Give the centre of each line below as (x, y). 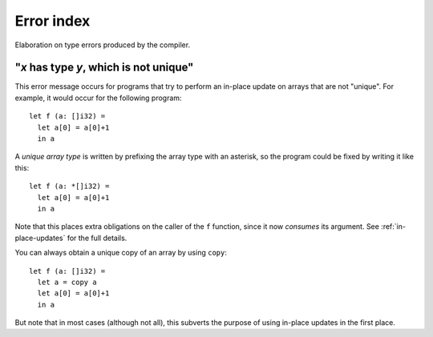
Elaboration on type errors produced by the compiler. (103, 45)
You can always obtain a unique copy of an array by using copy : (121, 253)
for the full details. (97, 238)
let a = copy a (67, 282)
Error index (53, 21)
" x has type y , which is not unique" (104, 68)
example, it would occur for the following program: (98, 98)
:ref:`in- (394, 227)
